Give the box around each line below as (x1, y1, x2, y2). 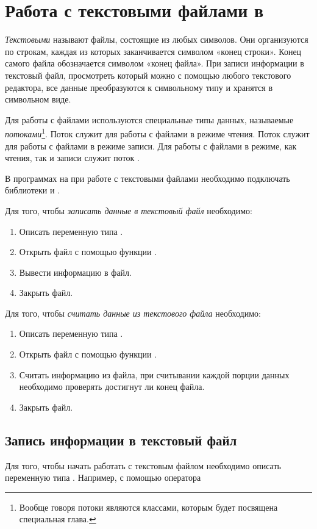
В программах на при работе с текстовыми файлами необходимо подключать (5, 171, 290, 184)
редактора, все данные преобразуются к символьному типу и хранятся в (5, 81, 272, 93)
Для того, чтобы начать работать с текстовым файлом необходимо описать (5, 459, 281, 472)
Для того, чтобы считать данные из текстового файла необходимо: (5, 306, 261, 319)
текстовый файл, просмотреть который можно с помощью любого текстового (5, 68, 291, 81)
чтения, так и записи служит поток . (5, 151, 140, 164)
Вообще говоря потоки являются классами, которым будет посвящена (19, 500, 278, 513)
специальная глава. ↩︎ (19, 513, 96, 525)
